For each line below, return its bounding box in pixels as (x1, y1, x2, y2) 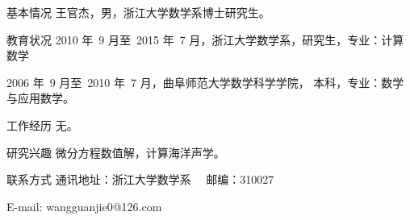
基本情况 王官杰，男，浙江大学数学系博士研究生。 (6, 4, 270, 20)
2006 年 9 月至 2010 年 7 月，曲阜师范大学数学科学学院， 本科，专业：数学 (6, 73, 404, 90)
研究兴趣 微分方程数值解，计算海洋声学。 (6, 143, 225, 160)
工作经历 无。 (6, 116, 78, 133)
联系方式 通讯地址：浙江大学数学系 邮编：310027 (6, 171, 274, 188)
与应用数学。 (6, 89, 74, 106)
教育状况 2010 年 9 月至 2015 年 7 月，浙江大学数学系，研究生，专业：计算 (6, 31, 404, 48)
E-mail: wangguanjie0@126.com (6, 197, 162, 214)
